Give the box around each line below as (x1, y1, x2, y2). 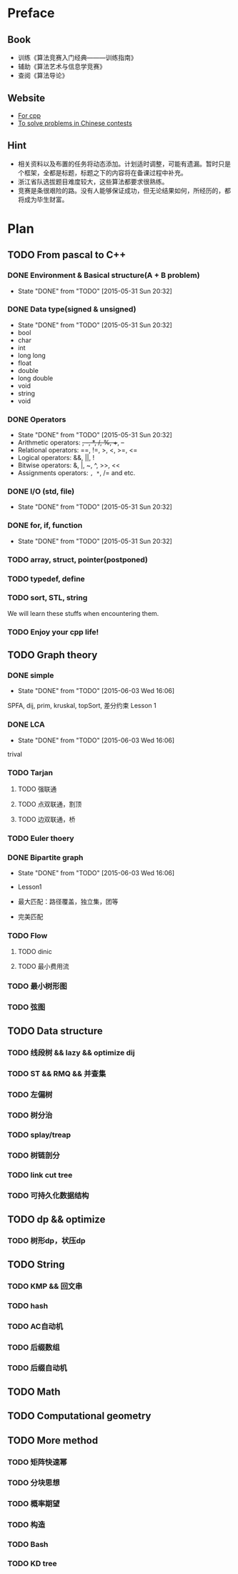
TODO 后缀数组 (7, 1342, 60, 1352)
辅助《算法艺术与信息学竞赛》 (17, 62, 106, 71)
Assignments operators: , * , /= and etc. (17, 469, 136, 477)
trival (7, 749, 23, 758)
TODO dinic (17, 947, 52, 955)
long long (17, 351, 46, 359)
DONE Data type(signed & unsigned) (7, 304, 137, 314)
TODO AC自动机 (7, 1321, 64, 1331)
